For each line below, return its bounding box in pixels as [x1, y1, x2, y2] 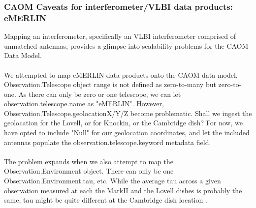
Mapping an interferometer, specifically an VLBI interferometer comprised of [4, 31, 236, 41]
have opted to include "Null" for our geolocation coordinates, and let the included [4, 127, 250, 138]
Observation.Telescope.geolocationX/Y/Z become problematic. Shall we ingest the [4, 108, 252, 118]
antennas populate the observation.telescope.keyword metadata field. [4, 137, 211, 147]
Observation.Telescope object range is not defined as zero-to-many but [4, 79, 216, 89]
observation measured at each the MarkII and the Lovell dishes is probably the [4, 185, 242, 195]
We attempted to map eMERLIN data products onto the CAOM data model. [4, 69, 238, 80]
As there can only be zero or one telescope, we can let [18, 89, 181, 99]
